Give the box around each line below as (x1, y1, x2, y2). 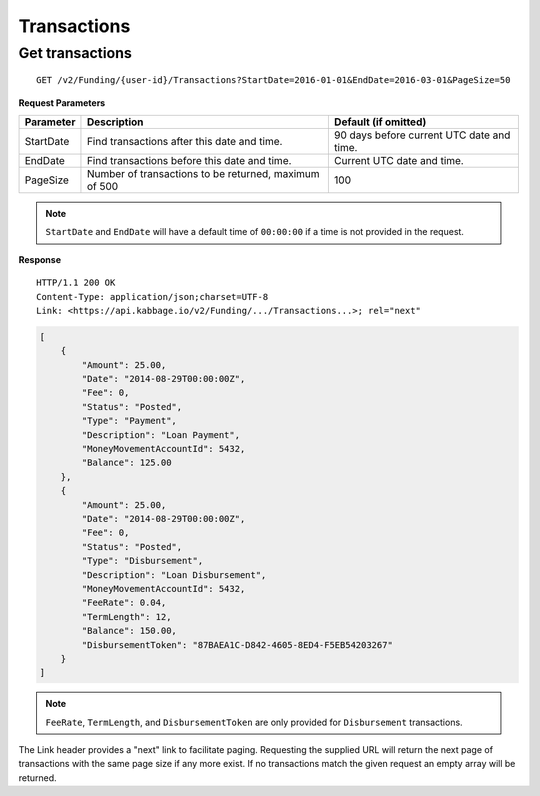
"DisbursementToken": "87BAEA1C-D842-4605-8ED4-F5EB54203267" (81, 639, 394, 650)
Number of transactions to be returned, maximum (86, 166, 320, 180)
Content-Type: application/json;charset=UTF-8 (36, 291, 269, 302)
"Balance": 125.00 (81, 457, 172, 469)
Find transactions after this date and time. (86, 134, 283, 148)
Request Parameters (18, 96, 106, 109)
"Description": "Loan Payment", (81, 429, 240, 440)
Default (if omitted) (333, 115, 427, 129)
